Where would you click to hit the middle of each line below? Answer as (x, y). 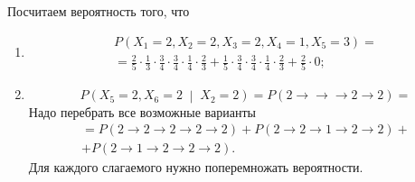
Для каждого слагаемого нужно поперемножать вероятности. (196, 167)
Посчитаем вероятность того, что (99, 11)
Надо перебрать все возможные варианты (142, 111)
